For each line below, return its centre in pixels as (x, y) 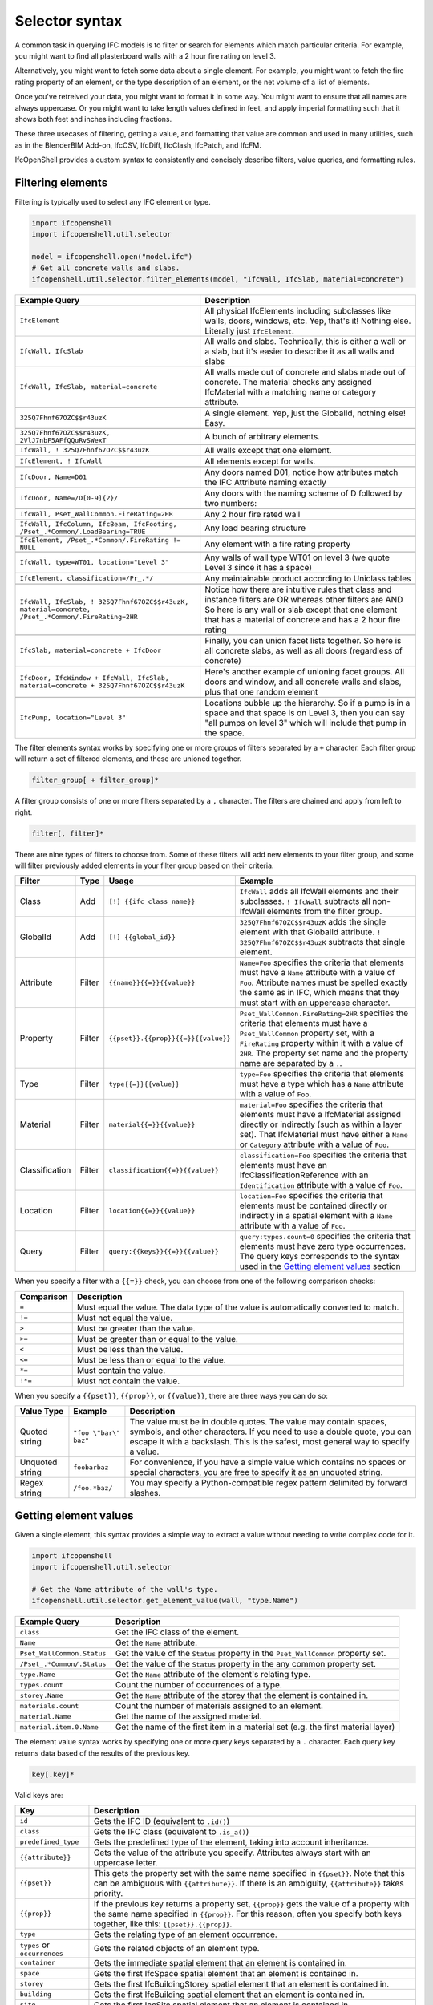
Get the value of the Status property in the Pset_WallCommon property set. (251, 1654)
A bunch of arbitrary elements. (263, 436)
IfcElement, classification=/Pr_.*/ (87, 579)
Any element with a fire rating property (278, 544)
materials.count (49, 1705)
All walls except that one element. (268, 450)
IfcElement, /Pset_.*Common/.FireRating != (100, 540)
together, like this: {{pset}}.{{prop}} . (163, 1923)
